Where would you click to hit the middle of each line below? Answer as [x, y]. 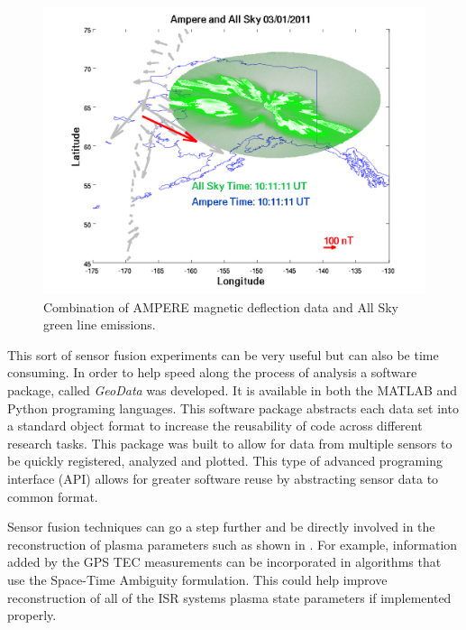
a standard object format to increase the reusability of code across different [215, 426]
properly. [32, 615]
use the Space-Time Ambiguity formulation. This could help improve [197, 579]
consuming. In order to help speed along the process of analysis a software [212, 372]
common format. [53, 496]
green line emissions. [100, 324]
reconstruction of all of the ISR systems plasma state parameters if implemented [229, 597]
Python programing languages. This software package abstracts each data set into [233, 408]
